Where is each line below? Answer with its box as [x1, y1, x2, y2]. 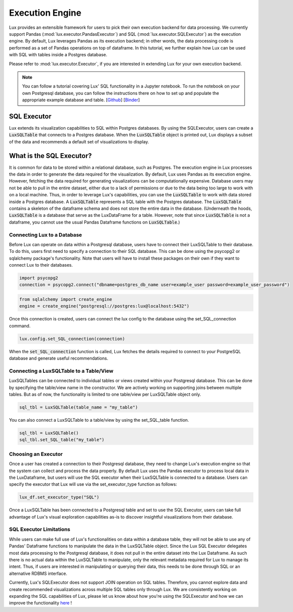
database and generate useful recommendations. [9, 355, 108, 362]
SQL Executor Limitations [9, 526, 71, 533]
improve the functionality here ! [9, 600, 72, 606]
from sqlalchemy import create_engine [19, 296, 112, 302]
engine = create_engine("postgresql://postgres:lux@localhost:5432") [19, 303, 189, 309]
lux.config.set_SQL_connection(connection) [19, 336, 126, 341]
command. [9, 323, 31, 329]
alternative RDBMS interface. [9, 570, 67, 576]
